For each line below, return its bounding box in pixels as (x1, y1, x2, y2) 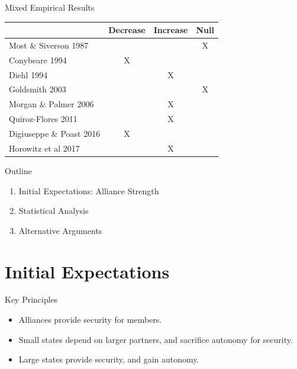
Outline (5, 164, 32, 177)
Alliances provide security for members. (18, 313, 162, 326)
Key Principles (5, 293, 58, 306)
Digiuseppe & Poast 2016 (9, 127, 101, 139)
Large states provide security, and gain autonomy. (18, 353, 199, 365)
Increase (153, 24, 188, 36)
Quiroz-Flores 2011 (9, 113, 78, 125)
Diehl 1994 (9, 68, 48, 81)
